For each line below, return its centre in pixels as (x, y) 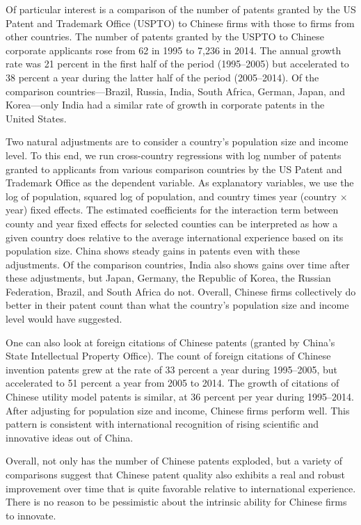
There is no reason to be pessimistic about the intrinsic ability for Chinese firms (176, 502)
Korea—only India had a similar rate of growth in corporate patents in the (165, 105)
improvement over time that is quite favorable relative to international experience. (181, 488)
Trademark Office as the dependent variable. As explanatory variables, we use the (180, 183)
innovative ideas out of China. (70, 437)
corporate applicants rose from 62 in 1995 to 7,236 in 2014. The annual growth (174, 50)
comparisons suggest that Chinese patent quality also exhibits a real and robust (176, 474)
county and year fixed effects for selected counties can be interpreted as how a (172, 223)
